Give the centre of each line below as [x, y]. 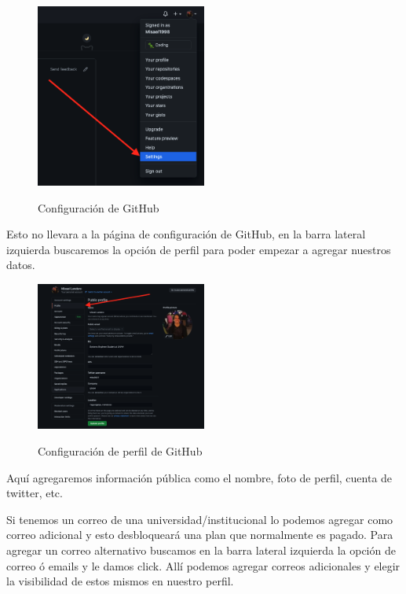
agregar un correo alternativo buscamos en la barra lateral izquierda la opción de [201, 550]
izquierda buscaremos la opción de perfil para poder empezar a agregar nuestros [199, 249]
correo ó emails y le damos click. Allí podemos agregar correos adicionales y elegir [203, 565]
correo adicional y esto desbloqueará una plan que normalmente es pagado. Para [200, 535]
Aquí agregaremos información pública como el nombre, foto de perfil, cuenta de [199, 477]
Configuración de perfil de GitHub [120, 451]
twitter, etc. [35, 493]
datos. [21, 265]
